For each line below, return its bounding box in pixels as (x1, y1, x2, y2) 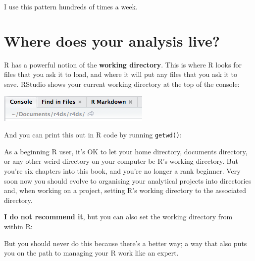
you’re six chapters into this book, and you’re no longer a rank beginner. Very (4, 165, 241, 176)
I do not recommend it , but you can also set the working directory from (4, 211, 233, 222)
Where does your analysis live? (4, 30, 220, 51)
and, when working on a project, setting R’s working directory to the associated (4, 185, 247, 196)
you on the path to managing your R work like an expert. (4, 248, 179, 258)
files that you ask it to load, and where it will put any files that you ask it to (4, 69, 237, 79)
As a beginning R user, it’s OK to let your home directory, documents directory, (4, 146, 248, 156)
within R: (4, 221, 33, 231)
